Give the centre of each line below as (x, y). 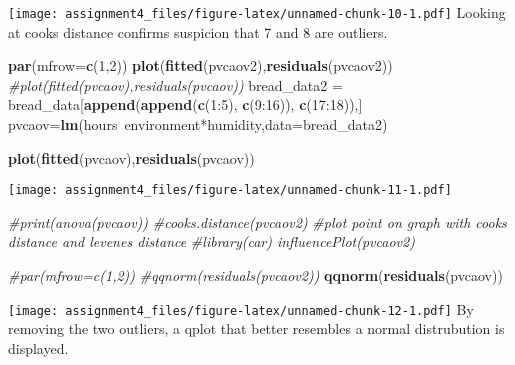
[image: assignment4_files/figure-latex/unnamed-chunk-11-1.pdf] (230, 190)
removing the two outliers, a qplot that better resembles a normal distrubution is (256, 328)
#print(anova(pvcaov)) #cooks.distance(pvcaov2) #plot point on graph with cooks (257, 221)
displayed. (38, 347)
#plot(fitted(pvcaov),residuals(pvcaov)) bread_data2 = (175, 84)
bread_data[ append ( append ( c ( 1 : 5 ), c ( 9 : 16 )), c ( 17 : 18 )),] (185, 104)
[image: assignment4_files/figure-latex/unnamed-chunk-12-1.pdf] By (241, 308)
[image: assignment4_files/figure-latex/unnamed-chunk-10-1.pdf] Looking (257, 12)
